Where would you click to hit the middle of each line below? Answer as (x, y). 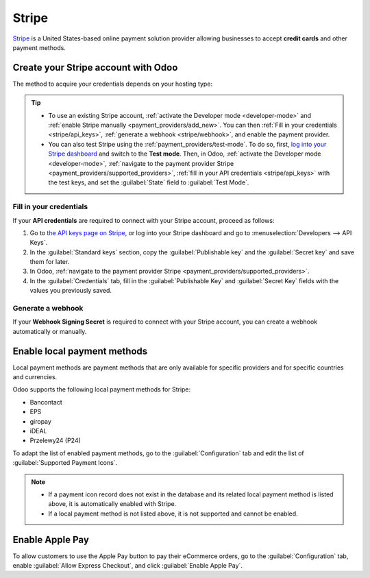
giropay (40, 421)
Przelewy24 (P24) (56, 441)
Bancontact (46, 402)
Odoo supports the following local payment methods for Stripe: (102, 389)
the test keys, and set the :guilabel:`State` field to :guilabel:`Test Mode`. (149, 182)
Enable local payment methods (80, 351)
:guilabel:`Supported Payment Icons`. (65, 463)
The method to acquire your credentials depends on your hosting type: (112, 84)
